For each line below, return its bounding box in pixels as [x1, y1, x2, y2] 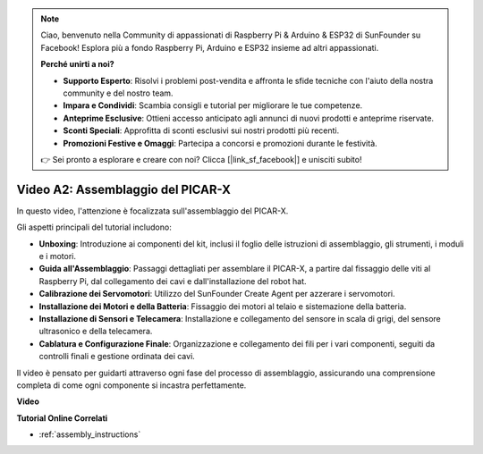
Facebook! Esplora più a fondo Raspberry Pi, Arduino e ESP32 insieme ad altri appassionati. [40, 42, 379, 53]
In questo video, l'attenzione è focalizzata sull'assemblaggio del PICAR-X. [16, 206, 289, 216]
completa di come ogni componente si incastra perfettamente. [16, 380, 247, 391]
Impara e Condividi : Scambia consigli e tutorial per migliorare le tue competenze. [63, 100, 363, 111]
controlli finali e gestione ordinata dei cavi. [38, 351, 196, 362]
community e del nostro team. [63, 88, 174, 98]
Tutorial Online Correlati [16, 412, 108, 424]
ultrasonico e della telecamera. [38, 326, 153, 337]
